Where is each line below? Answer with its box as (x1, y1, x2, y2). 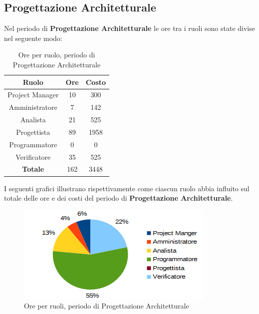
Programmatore (9, 139, 57, 149)
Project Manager (7, 89, 59, 100)
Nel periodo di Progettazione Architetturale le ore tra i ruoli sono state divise (4, 23, 255, 33)
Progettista (16, 126, 50, 137)
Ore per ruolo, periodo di (18, 49, 95, 60)
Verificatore (15, 151, 51, 162)
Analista (20, 114, 46, 125)
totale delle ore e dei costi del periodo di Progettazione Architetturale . (4, 193, 233, 203)
